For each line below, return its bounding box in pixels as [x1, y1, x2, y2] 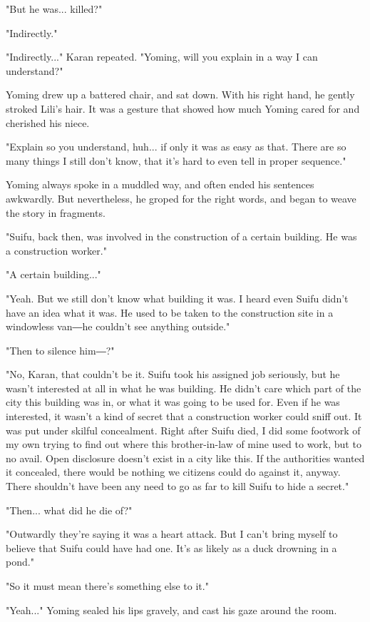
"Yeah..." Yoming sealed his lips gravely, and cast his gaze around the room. [6, 602, 337, 617]
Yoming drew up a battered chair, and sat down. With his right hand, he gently [6, 87, 355, 102]
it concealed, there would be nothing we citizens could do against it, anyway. [6, 464, 341, 479]
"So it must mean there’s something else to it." [6, 578, 209, 593]
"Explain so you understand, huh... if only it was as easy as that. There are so [6, 139, 346, 154]
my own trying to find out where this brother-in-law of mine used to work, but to [6, 437, 361, 452]
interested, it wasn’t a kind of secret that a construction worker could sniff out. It [6, 409, 362, 424]
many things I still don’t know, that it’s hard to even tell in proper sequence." [6, 153, 346, 168]
